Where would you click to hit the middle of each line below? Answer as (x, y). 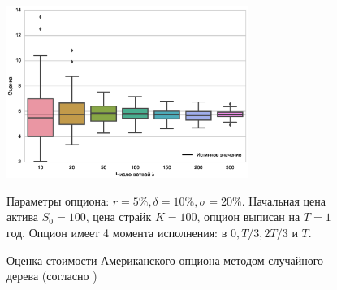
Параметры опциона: (58, 200)
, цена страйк (119, 216)
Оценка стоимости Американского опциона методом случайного (165, 260)
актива (23, 216)
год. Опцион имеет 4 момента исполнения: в (117, 233)
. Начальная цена (284, 200)
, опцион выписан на (248, 216)
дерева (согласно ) (52, 276)
